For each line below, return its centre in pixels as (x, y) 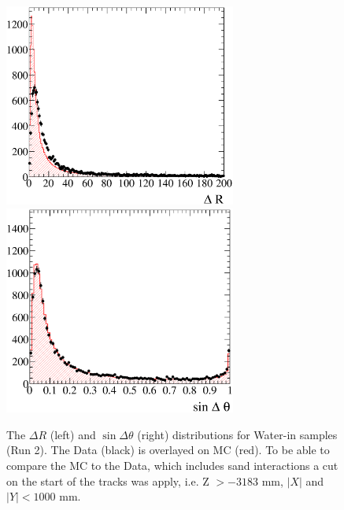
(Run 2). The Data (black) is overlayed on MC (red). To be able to (168, 450)
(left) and (73, 434)
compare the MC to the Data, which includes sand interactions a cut (172, 465)
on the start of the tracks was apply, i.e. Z (108, 480)
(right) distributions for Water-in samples (237, 434)
